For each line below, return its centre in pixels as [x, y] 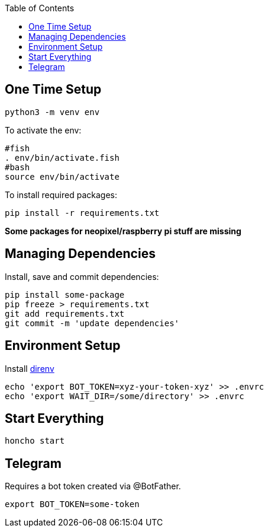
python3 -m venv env [52, 112]
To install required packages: [61, 195]
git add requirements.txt [65, 313]
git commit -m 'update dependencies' [92, 323]
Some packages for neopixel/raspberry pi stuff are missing [123, 231]
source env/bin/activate [62, 176]
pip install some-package [65, 294]
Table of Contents [40, 8]
